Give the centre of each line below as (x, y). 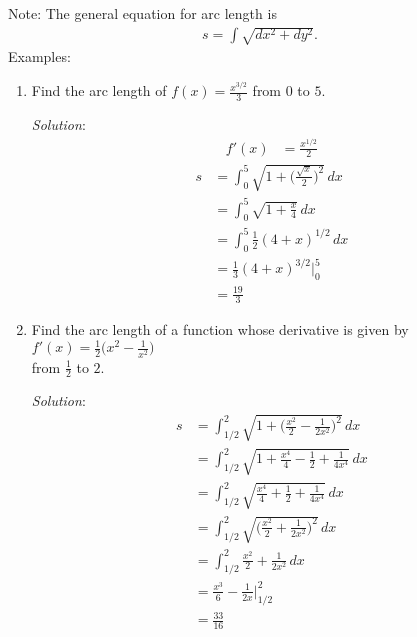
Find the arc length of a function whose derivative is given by (220, 329)
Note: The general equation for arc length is (142, 13)
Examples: (39, 56)
